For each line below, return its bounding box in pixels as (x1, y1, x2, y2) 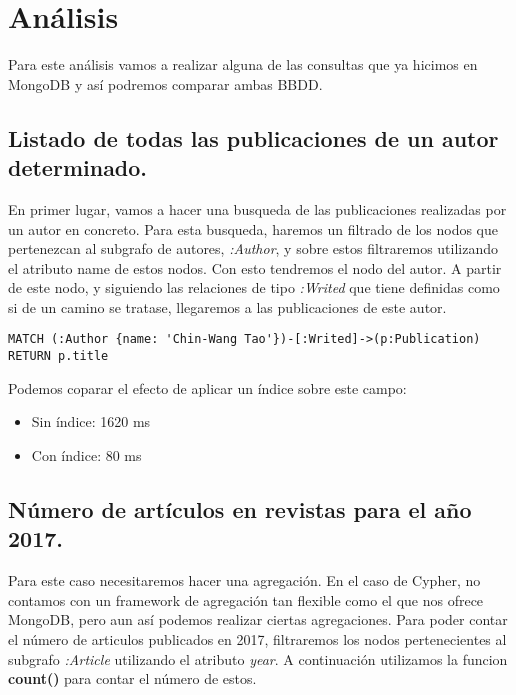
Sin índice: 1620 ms (31, 411, 151, 432)
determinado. (8, 152, 148, 183)
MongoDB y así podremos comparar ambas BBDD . (8, 73, 323, 94)
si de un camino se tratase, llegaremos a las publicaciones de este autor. (8, 296, 447, 317)
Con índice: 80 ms (31, 444, 142, 465)
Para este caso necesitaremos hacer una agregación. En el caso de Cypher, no (8, 570, 481, 591)
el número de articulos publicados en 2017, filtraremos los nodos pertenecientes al (8, 628, 507, 649)
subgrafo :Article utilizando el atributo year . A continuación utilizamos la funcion (8, 648, 508, 669)
